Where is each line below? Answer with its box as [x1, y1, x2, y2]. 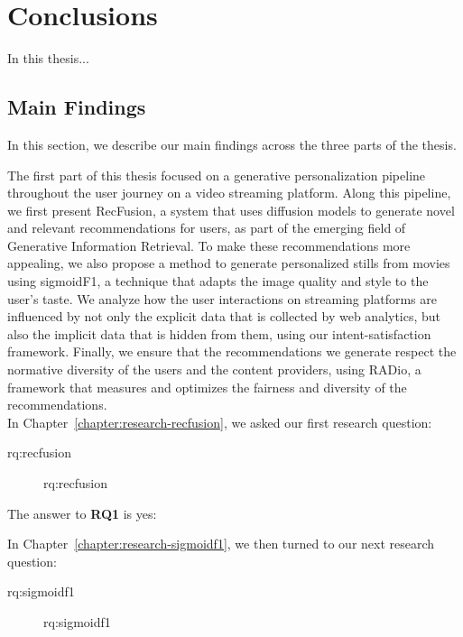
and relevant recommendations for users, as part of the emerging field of [7, 218, 406, 237]
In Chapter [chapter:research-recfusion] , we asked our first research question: [7, 412, 432, 431]
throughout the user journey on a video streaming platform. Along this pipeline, [7, 183, 451, 202]
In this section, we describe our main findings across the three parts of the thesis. [7, 134, 457, 153]
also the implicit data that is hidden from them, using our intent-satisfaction [7, 324, 431, 343]
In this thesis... [7, 49, 89, 68]
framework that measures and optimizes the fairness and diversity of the [7, 377, 407, 396]
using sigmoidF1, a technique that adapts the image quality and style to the [7, 272, 429, 291]
